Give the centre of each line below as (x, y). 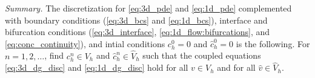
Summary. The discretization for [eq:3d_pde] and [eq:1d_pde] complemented (148, 8)
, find (54, 55)
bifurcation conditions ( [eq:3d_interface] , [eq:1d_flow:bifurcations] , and (138, 32)
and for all (236, 67)
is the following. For (273, 43)
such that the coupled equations (202, 55)
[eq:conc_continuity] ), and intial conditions (85, 43)
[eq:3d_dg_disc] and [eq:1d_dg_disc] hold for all (97, 67)
